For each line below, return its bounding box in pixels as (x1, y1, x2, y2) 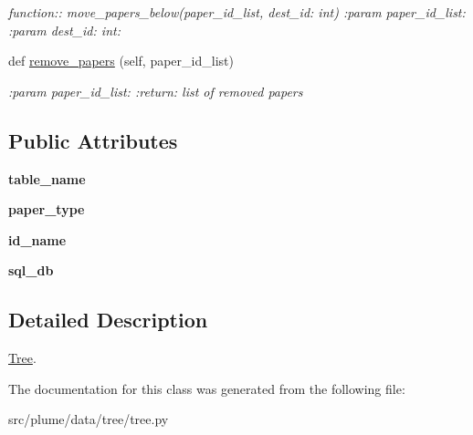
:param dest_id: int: (8, 20, 121, 39)
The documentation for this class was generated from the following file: (8, 378, 405, 398)
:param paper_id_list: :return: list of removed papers (8, 81, 303, 100)
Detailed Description (8, 306, 208, 334)
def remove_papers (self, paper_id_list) (8, 51, 234, 70)
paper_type (8, 200, 85, 219)
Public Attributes (8, 126, 178, 154)
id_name (8, 230, 67, 249)
